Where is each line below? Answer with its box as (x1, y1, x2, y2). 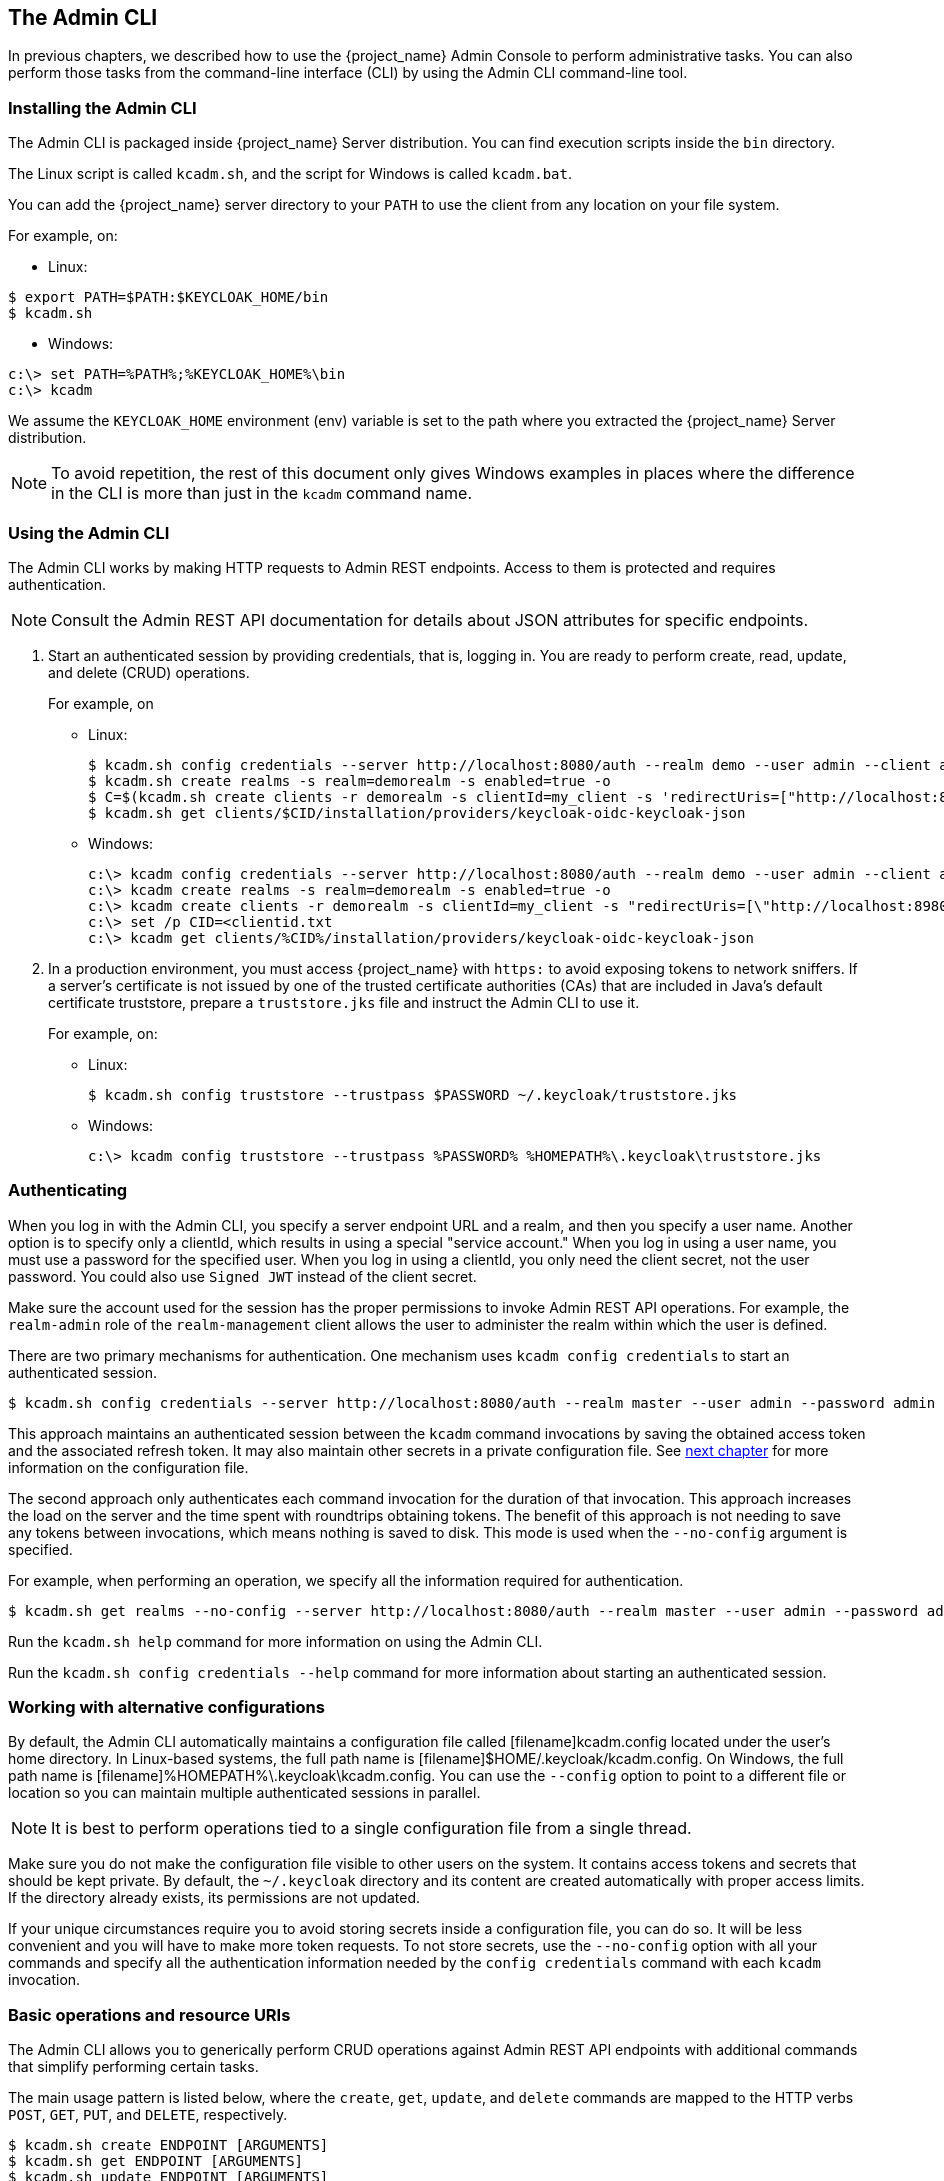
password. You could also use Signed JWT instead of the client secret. (8, 1267, 477, 1285)
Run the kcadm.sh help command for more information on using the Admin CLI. (8, 1632, 543, 1650)
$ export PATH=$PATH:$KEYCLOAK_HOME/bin (8, 289, 329, 306)
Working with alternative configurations (8, 1697, 325, 1718)
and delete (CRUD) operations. (48, 663, 250, 681)
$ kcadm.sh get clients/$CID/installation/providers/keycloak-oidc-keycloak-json (88, 804, 746, 821)
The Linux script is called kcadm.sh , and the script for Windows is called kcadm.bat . (8, 165, 572, 183)
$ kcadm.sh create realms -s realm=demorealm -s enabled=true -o (88, 772, 611, 789)
